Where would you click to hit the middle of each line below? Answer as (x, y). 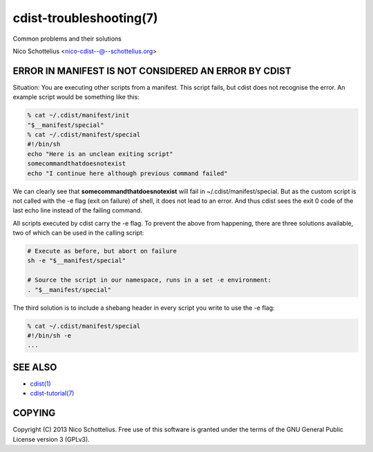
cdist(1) (40, 384)
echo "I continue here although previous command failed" (127, 173)
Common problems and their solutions (67, 39)
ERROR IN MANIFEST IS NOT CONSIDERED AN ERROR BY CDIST (152, 71)
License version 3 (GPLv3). (51, 439)
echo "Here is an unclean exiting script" (100, 154)
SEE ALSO (35, 367)
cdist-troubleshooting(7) (85, 18)
